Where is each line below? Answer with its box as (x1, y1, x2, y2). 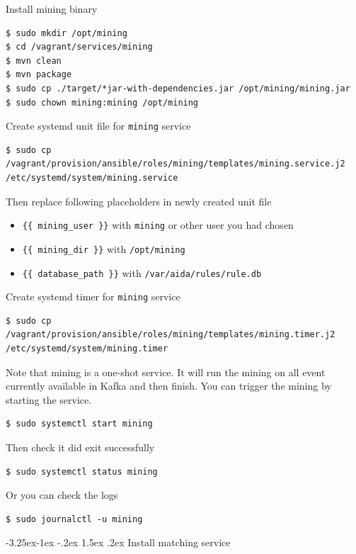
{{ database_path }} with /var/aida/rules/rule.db (22, 265, 262, 280)
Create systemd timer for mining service (6, 289, 180, 304)
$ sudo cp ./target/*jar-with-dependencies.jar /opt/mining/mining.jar (6, 83, 350, 94)
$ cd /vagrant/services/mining (6, 42, 153, 52)
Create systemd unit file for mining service (6, 118, 191, 133)
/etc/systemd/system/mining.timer (6, 344, 168, 354)
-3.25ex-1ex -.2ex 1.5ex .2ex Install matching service (6, 535, 231, 550)
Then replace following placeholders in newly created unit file (6, 193, 272, 208)
